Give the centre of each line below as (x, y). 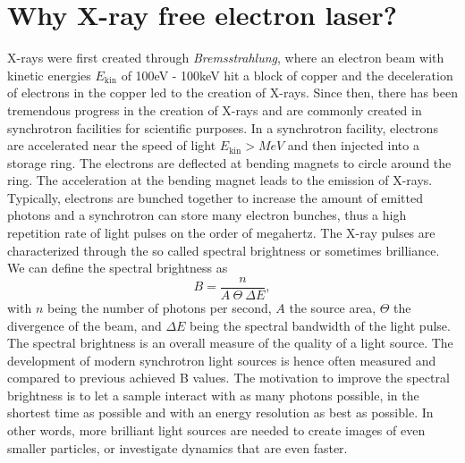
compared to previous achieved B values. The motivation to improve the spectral (228, 378)
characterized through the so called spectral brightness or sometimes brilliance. (224, 250)
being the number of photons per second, (159, 307)
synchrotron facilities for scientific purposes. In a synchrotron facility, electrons (223, 127)
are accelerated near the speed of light (112, 145)
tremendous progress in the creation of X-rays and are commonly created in (215, 109)
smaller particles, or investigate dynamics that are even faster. (178, 447)
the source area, (333, 307)
